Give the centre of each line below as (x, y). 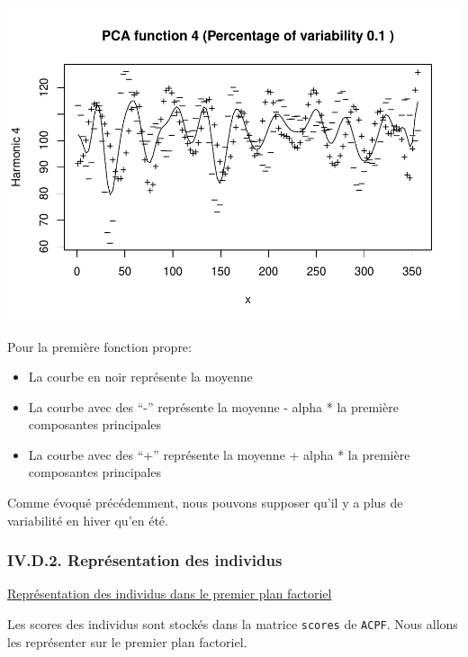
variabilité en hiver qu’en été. (88, 520)
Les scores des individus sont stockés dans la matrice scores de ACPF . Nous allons (233, 624)
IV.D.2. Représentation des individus (145, 560)
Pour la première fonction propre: (99, 346)
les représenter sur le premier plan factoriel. (127, 641)
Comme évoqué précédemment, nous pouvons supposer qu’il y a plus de (205, 503)
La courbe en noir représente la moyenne (140, 377)
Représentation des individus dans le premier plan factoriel (170, 594)
